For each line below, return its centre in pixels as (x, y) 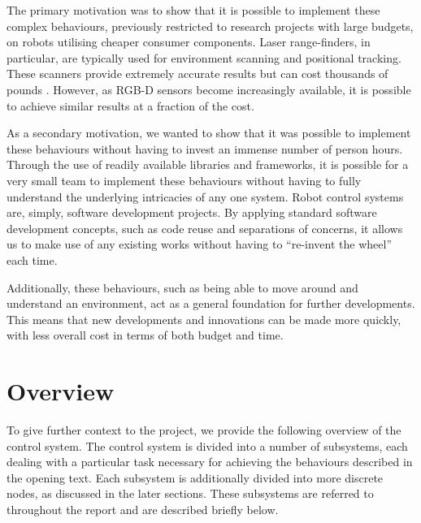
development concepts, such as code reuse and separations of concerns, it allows (205, 228)
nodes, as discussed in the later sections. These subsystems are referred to (190, 493)
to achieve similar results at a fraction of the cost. (130, 105)
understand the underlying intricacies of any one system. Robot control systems (205, 196)
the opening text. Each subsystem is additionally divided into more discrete (195, 477)
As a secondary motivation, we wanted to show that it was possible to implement (209, 133)
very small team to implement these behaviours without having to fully (184, 180)
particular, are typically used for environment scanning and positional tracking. (204, 57)
